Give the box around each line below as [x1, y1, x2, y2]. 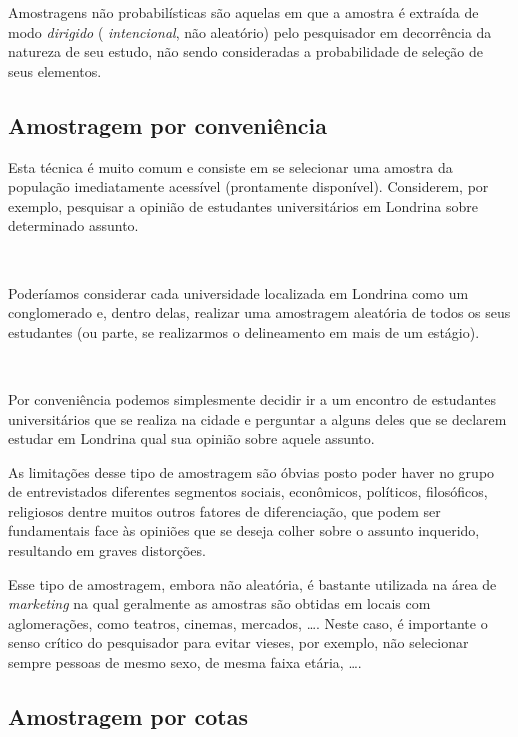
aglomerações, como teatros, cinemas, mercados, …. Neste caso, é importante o [8, 612, 488, 633]
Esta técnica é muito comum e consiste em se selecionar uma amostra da [8, 156, 453, 177]
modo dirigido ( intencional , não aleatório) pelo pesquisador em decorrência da [8, 21, 492, 42]
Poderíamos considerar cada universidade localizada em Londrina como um [8, 282, 469, 303]
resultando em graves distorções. [8, 540, 206, 561]
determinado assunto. [8, 215, 139, 236]
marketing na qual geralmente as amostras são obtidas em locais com [8, 593, 431, 614]
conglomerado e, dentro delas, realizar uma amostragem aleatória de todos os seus [8, 302, 511, 323]
